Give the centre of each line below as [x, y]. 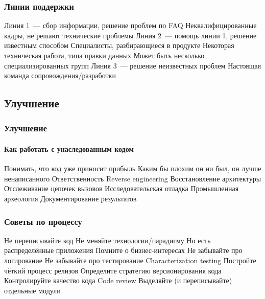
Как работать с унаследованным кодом [69, 149]
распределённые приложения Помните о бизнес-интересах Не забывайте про [123, 250]
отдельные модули [32, 290]
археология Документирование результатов [70, 198]
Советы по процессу [43, 221]
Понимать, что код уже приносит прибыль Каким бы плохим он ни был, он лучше [133, 168]
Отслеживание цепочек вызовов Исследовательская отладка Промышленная [122, 188]
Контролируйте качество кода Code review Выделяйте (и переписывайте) [118, 280]
